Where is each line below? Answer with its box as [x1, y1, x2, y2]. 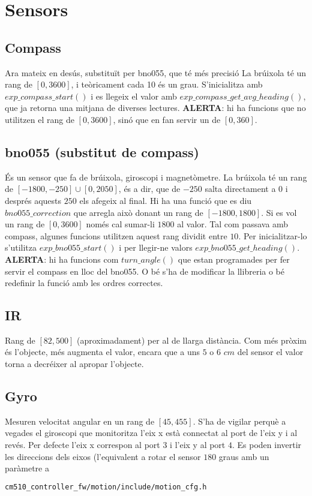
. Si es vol [261, 206, 297, 218]
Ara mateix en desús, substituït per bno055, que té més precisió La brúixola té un [5, 66, 307, 79]
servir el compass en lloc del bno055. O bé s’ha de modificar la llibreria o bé [5, 264, 284, 277]
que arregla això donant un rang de [73, 206, 203, 218]
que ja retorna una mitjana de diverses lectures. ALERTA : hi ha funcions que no [5, 101, 306, 114]
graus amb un [218, 450, 269, 462]
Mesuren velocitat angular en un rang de [5, 414, 155, 427]
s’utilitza [5, 241, 37, 254]
